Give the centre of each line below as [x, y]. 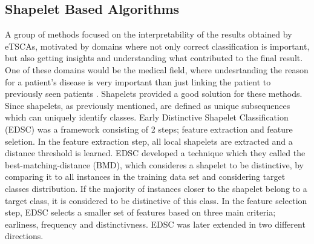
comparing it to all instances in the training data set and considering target [145, 176]
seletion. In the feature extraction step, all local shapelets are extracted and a [149, 141]
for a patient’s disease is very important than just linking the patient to [138, 81]
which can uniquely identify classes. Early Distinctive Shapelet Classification [147, 117]
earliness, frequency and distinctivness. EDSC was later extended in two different [155, 224]
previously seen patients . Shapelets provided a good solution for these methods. [154, 94]
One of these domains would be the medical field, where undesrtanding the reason [157, 69]
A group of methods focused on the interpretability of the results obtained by [149, 34]
